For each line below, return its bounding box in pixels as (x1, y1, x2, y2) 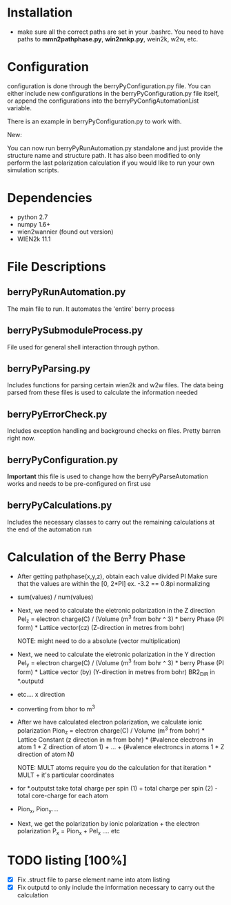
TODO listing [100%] (7, 853, 128, 868)
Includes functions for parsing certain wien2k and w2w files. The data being (7, 381, 224, 389)
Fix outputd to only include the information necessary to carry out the (17, 884, 215, 892)
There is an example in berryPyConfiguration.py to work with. (7, 117, 182, 125)
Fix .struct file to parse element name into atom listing (17, 875, 170, 884)
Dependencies (7, 190, 92, 206)
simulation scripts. (7, 165, 59, 174)
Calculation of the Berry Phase (7, 549, 186, 565)
